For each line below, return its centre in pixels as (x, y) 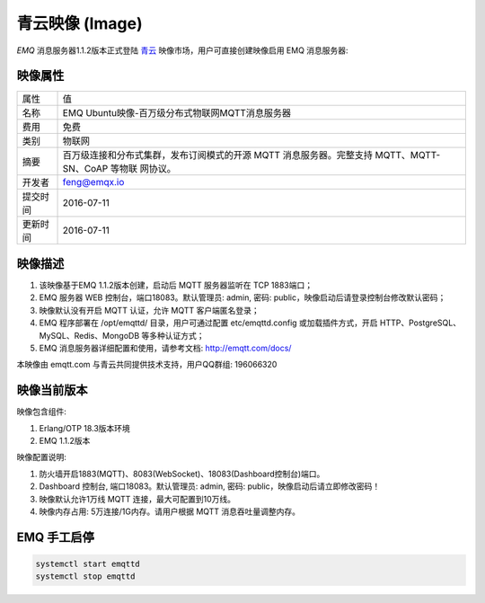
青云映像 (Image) (79, 23)
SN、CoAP (85, 169)
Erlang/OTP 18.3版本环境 (84, 428)
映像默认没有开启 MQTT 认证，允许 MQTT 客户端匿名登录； (149, 310)
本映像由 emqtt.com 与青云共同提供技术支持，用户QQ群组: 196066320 (147, 365)
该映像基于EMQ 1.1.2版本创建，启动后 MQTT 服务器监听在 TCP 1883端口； (176, 285)
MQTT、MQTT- (408, 155)
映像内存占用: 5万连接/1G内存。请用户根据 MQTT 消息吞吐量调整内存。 (170, 511)
